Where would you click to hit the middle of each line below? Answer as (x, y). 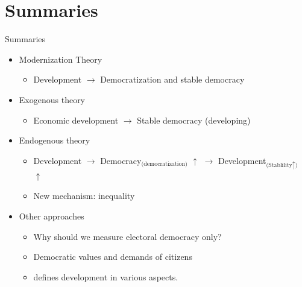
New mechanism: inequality (84, 196)
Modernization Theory (61, 59)
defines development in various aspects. (106, 276)
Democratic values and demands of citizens (113, 257)
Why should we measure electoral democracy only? (127, 236)
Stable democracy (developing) (194, 120)
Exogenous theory (52, 99)
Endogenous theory (55, 140)
